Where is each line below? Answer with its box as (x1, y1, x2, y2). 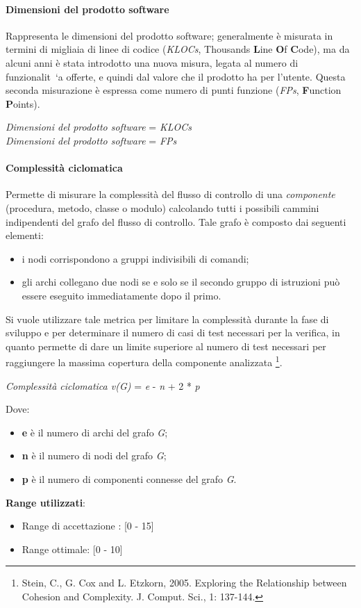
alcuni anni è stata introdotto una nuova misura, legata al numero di (6, 55, 299, 69)
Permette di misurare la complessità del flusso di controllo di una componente (6, 187, 335, 202)
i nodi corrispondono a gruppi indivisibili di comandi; (22, 251, 249, 265)
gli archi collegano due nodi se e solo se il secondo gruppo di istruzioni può (22, 274, 340, 289)
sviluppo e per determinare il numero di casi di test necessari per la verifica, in (6, 325, 340, 340)
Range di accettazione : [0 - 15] (22, 518, 154, 533)
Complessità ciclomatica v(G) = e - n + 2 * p (6, 378, 200, 393)
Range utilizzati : (6, 495, 86, 509)
